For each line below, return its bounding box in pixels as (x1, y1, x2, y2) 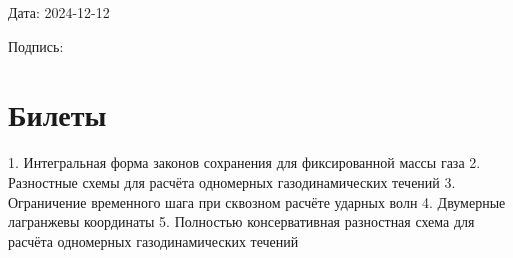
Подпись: (8, 35, 64, 56)
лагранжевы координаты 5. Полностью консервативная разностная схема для (8, 211, 475, 232)
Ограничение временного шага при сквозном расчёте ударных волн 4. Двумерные (8, 191, 506, 212)
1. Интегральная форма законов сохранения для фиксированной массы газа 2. (8, 152, 481, 173)
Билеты (8, 94, 107, 135)
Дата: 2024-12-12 (8, 2, 110, 22)
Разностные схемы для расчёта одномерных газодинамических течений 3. (8, 171, 456, 192)
